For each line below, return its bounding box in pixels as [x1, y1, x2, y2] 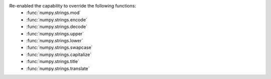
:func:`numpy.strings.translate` [26, 65, 90, 72]
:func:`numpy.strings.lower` [26, 37, 83, 43]
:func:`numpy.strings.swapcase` [26, 45, 93, 51]
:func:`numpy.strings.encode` [26, 16, 87, 22]
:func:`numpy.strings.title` [26, 59, 80, 65]
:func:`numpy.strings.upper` [26, 30, 84, 37]
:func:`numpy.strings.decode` [26, 24, 88, 30]
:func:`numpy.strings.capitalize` [26, 51, 92, 57]
